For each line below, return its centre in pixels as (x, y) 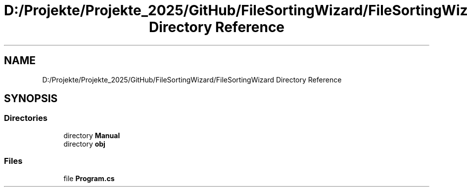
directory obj (84, 144)
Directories (26, 118)
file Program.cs (89, 178)
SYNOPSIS (31, 99)
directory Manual (92, 135)
